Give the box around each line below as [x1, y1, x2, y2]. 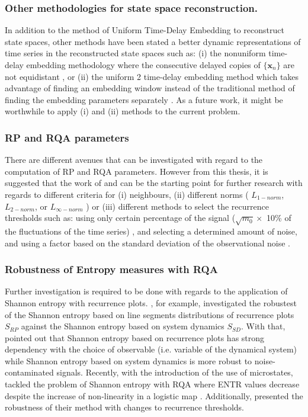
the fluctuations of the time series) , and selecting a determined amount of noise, [5, 224, 297, 237]
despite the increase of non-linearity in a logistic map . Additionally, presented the [5, 389, 303, 402]
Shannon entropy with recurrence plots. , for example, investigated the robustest [5, 296, 297, 309]
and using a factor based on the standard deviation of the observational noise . [5, 236, 290, 249]
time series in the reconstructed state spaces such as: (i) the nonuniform [5, 47, 266, 59]
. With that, [241, 320, 285, 332]
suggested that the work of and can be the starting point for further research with [5, 177, 303, 189]
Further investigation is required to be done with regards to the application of [5, 285, 288, 297]
